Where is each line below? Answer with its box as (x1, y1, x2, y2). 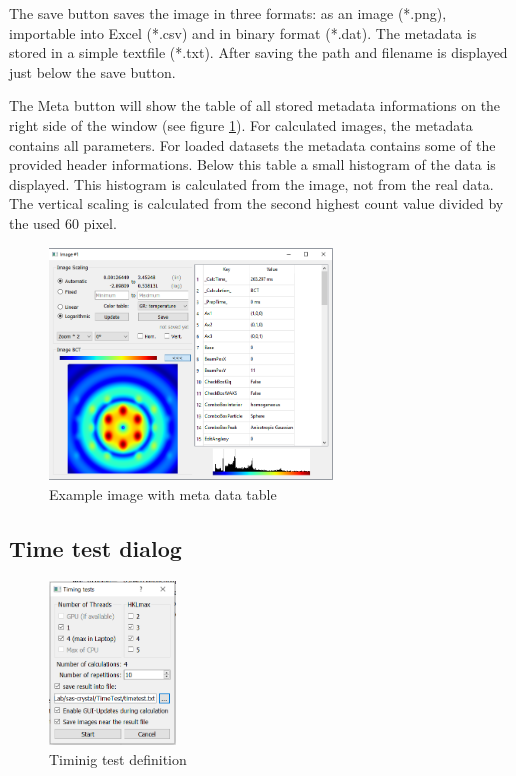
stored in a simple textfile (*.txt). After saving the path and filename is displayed (9, 42, 508, 63)
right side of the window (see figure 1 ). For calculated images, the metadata (9, 114, 473, 135)
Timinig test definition (49, 748, 187, 769)
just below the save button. (9, 61, 176, 82)
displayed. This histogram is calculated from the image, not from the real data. (9, 173, 494, 194)
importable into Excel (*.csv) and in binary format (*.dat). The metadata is (9, 22, 477, 43)
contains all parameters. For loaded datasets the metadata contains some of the (9, 134, 496, 155)
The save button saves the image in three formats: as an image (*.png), (9, 3, 447, 23)
